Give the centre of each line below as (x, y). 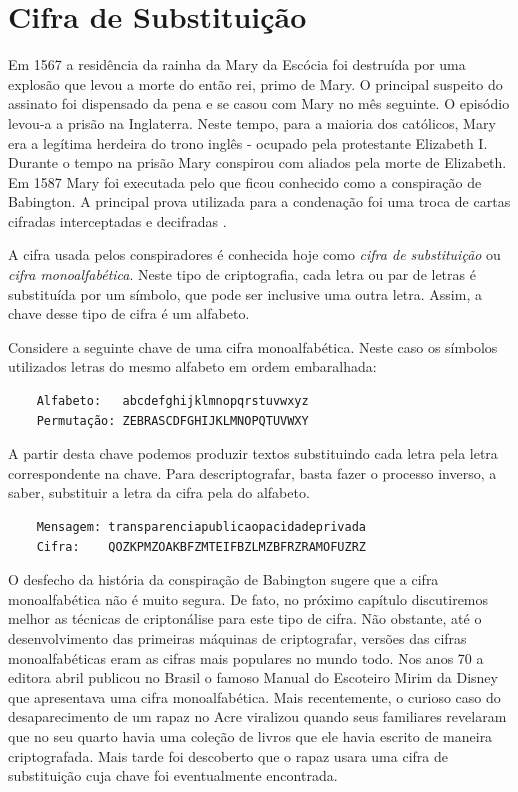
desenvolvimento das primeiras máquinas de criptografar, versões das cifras (237, 637)
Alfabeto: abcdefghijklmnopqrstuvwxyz (172, 401)
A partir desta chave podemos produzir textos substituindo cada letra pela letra (253, 453)
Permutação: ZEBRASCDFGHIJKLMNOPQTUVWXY (172, 420)
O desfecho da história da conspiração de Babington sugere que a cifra (223, 579)
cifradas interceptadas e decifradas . (117, 220)
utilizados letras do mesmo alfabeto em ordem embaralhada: (192, 366)
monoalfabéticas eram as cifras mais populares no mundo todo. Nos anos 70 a (246, 657)
